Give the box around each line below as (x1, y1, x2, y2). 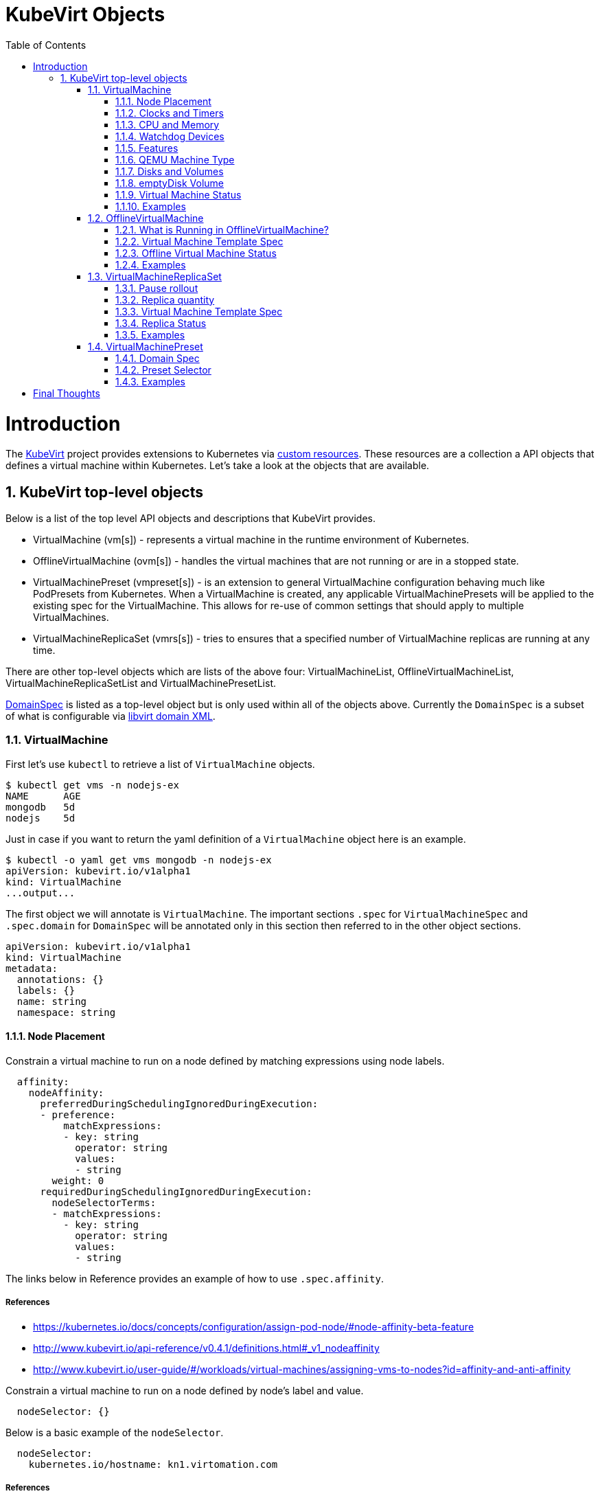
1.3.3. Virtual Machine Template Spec (115, 305, 283, 317)
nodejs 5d (5, 812, 76, 824)
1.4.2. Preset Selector (115, 363, 211, 376)
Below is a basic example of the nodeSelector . (5, 1426, 224, 1438)
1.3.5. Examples (115, 328, 185, 341)
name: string (16, 995, 87, 1007)
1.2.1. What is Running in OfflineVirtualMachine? (115, 223, 329, 236)
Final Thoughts (33, 387, 100, 399)
